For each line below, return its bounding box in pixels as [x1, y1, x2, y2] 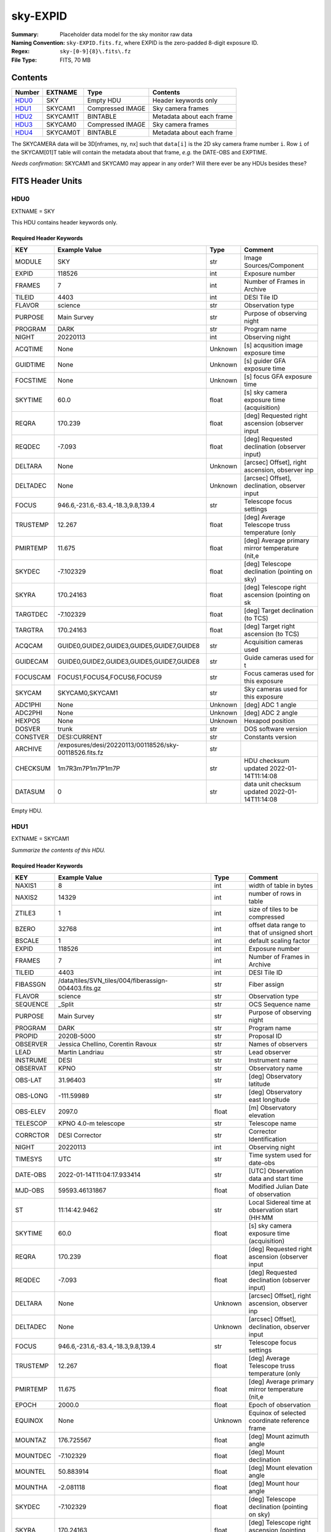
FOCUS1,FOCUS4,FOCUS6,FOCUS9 [57, 673, 162, 681]
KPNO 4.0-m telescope [58, 1119, 125, 1128]
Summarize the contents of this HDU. [11, 846, 105, 854]
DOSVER [15, 725, 40, 734]
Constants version [244, 733, 297, 741]
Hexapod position [244, 717, 295, 726]
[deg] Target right [244, 622, 295, 631]
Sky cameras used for [244, 685, 308, 694]
